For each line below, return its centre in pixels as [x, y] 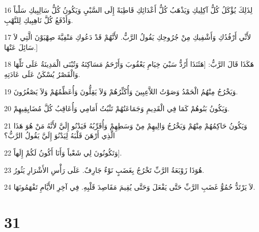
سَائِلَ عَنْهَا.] [21, 47]
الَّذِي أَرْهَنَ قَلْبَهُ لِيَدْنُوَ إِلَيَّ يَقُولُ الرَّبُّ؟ [60, 135]
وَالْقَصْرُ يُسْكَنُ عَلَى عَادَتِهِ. [42, 74]
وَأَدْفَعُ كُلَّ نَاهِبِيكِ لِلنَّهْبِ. [39, 20]
